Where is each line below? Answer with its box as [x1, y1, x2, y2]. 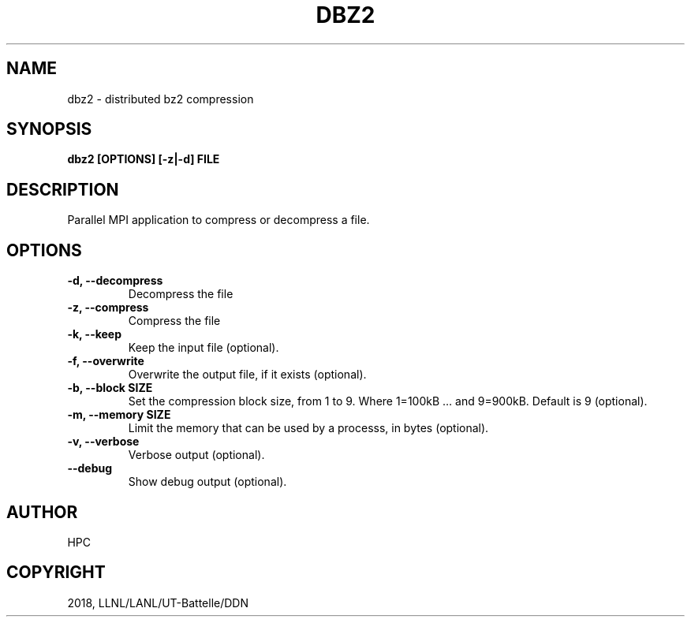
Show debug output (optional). [128, 475, 287, 489]
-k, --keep [67, 327, 122, 341]
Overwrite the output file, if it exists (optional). [128, 367, 367, 382]
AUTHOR [6, 502, 78, 522]
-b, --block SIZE [67, 381, 153, 395]
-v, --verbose [67, 435, 140, 449]
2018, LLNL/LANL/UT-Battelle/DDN [67, 595, 249, 610]
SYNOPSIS [6, 119, 92, 140]
